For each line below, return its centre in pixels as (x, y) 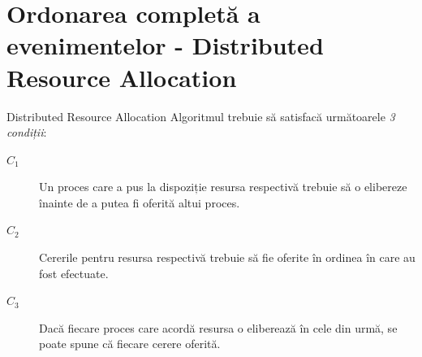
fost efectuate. (74, 273)
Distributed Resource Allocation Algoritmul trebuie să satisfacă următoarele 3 (201, 116)
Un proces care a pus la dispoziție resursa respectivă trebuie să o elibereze (223, 187)
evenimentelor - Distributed (165, 45)
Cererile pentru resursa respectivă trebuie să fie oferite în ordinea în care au (227, 257)
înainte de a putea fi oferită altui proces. (140, 202)
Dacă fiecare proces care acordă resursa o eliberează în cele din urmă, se (218, 327)
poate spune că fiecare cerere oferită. (130, 344)
